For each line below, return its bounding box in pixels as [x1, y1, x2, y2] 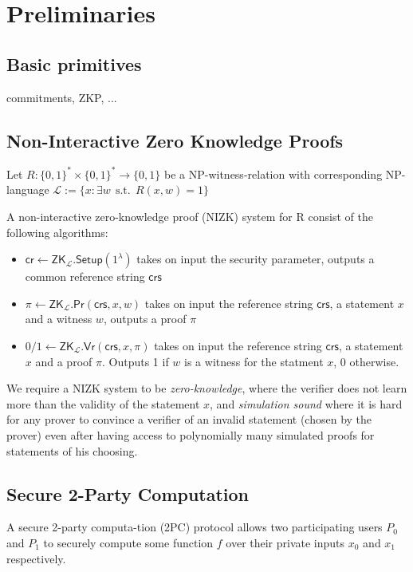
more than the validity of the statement [6, 395, 200, 412]
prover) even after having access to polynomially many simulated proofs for [6, 427, 375, 443]
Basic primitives [6, 51, 142, 76]
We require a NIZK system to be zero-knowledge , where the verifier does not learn [6, 380, 407, 396]
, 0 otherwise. [333, 353, 399, 369]
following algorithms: [6, 223, 108, 240]
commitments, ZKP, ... [6, 89, 117, 105]
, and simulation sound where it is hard [210, 395, 403, 412]
